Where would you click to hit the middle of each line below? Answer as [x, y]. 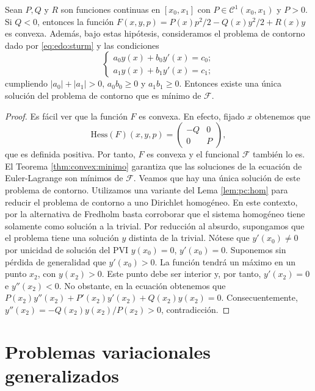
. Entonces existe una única [230, 83]
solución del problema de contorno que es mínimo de [103, 95]
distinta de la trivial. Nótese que [189, 238]
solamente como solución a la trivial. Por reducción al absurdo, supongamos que [155, 225]
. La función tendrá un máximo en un [225, 261]
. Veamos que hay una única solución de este [217, 178]
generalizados [62, 375]
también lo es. [279, 154]
